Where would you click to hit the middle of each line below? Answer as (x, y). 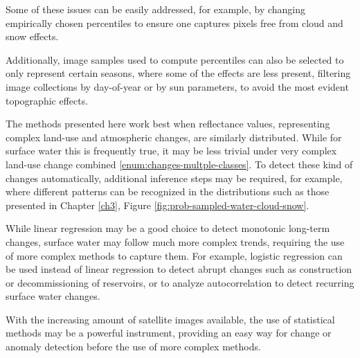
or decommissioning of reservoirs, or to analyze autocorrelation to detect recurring (180, 282)
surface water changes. (53, 296)
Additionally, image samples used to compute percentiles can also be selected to (175, 59)
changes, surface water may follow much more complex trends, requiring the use (175, 241)
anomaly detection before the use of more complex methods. (133, 347)
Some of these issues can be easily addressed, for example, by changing (156, 9)
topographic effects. (47, 100)
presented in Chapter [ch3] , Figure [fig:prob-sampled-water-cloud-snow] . (157, 205)
